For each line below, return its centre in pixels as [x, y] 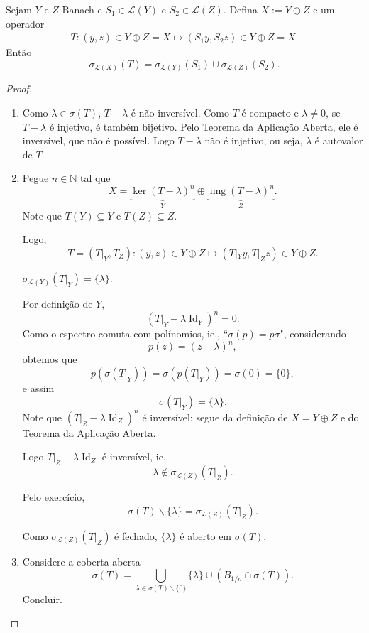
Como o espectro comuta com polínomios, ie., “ [125, 334]
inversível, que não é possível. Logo [98, 140]
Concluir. [42, 599]
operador [25, 23]
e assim [38, 388]
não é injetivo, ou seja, [254, 140]
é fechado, [136, 535]
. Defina [240, 9]
